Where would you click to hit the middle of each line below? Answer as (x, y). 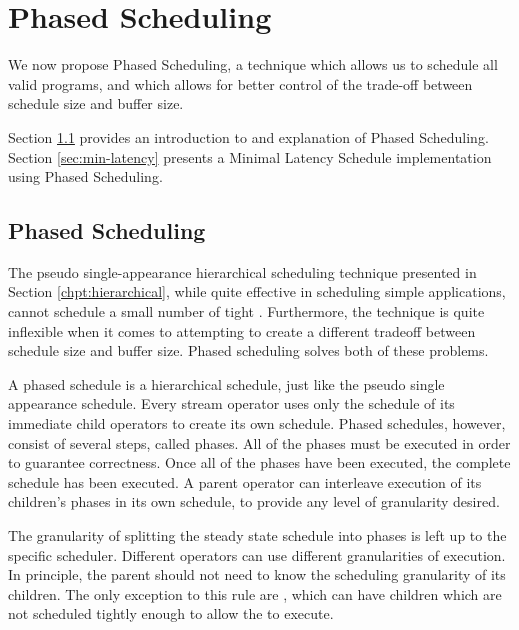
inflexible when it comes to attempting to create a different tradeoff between (242, 330)
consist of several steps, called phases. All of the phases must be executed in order (259, 442)
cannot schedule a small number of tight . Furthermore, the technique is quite (246, 311)
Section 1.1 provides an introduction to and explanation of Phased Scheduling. (248, 136)
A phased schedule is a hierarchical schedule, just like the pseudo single (226, 383)
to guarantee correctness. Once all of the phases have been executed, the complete (259, 462)
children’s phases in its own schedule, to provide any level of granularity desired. (254, 501)
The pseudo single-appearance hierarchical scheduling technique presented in (242, 271)
